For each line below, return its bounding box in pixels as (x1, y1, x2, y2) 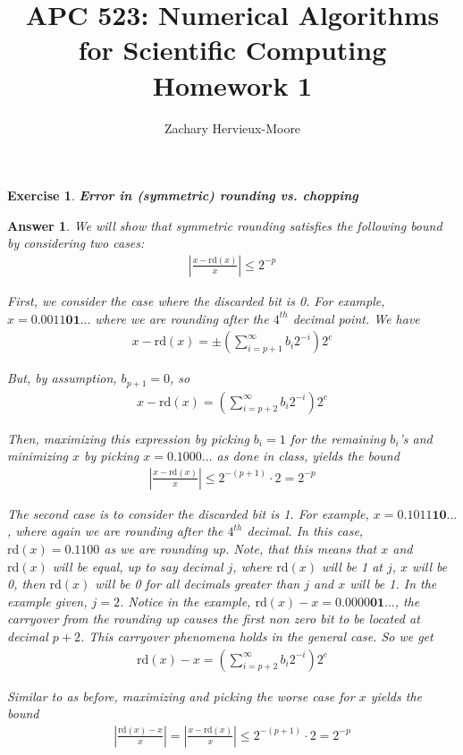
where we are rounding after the (95, 309, 269, 327)
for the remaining (290, 428, 386, 447)
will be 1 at (321, 556, 383, 575)
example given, (7, 591, 88, 610)
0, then (7, 574, 46, 593)
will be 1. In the (349, 574, 437, 593)
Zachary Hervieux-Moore (164, 118, 301, 137)
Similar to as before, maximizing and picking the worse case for (7, 686, 355, 705)
